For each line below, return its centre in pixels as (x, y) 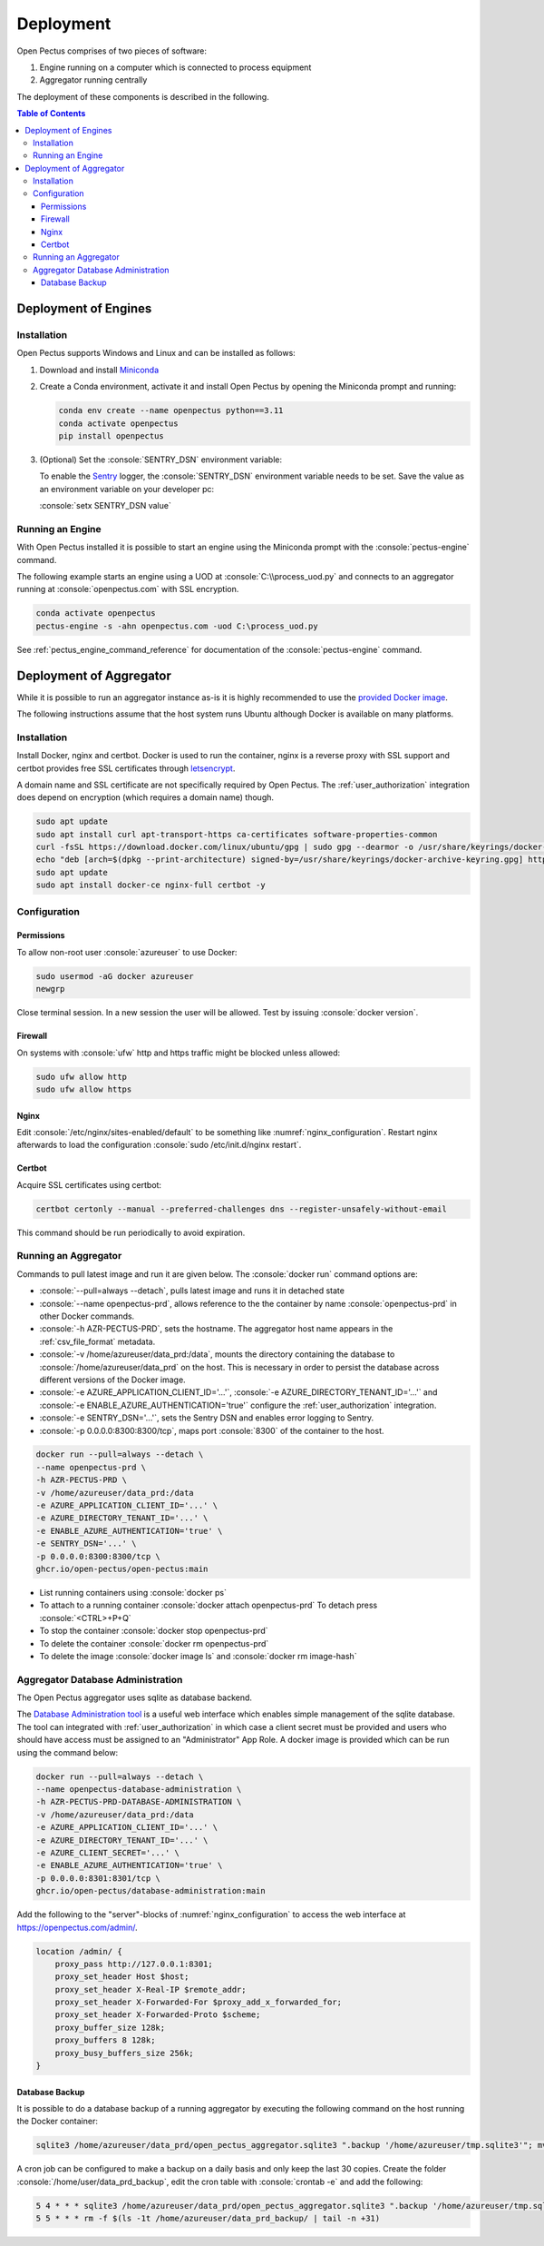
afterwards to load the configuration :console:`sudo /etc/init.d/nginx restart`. (159, 1145)
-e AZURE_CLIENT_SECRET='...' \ (108, 1852)
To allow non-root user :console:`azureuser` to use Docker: (127, 952)
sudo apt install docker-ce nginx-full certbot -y (151, 885)
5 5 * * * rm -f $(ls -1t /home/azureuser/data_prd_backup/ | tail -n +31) (208, 2219)
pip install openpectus (112, 435)
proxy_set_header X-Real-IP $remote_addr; (151, 1989)
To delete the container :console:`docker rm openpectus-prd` (154, 1643)
